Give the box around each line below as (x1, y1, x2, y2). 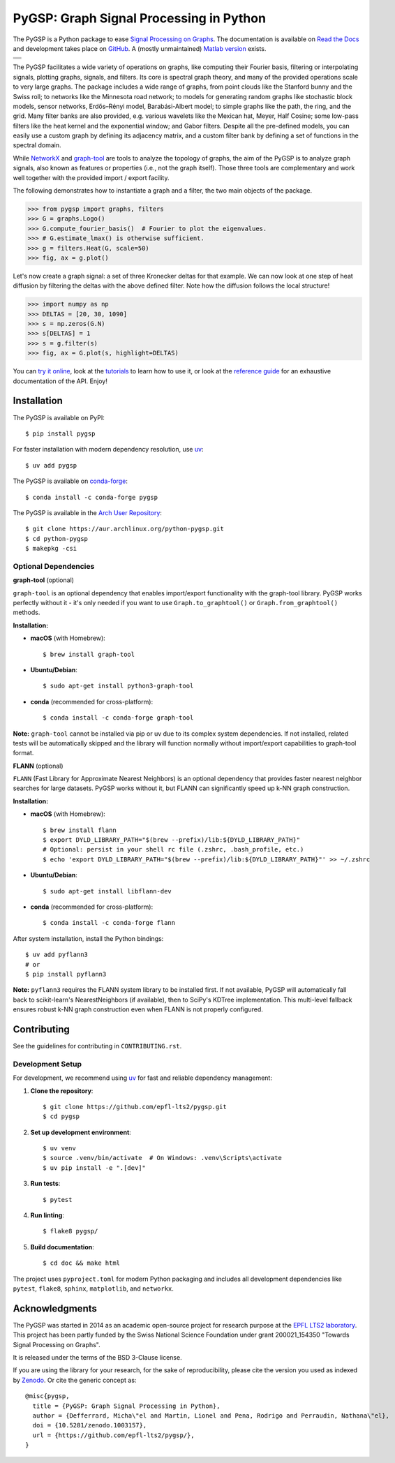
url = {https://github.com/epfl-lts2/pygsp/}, (32, 1431, 195, 1439)
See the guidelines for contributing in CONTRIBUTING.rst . (13, 1042, 182, 1050)
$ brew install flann (43, 826, 117, 834)
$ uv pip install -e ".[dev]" (43, 1164, 147, 1172)
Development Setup (13, 1059, 82, 1069)
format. (13, 749, 34, 757)
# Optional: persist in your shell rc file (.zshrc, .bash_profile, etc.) (43, 845, 304, 854)
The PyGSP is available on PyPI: (13, 413, 105, 422)
